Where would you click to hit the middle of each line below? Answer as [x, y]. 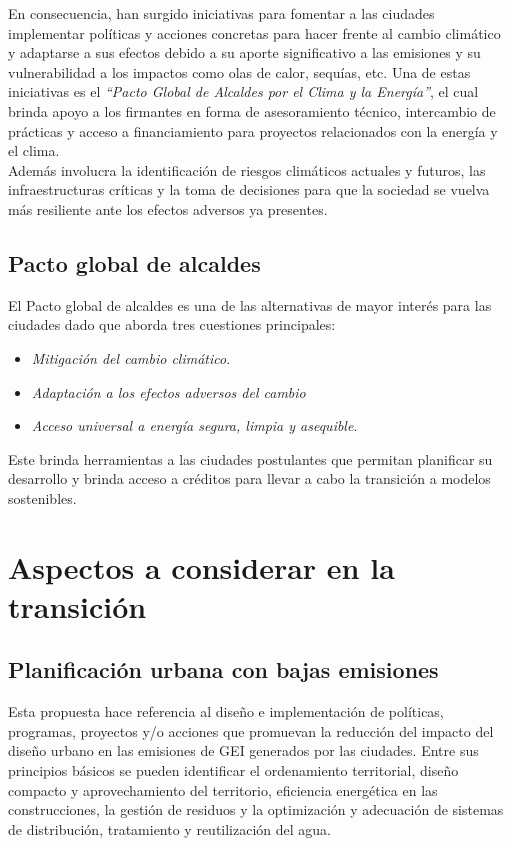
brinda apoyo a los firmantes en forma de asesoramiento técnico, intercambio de [252, 110]
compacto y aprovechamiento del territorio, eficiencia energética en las [223, 789]
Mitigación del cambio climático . [131, 357]
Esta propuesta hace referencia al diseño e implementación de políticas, [226, 711]
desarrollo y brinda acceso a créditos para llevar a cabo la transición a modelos [249, 478]
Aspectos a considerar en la [201, 566]
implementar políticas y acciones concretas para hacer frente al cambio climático [254, 32]
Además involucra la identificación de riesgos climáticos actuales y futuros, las [247, 169]
